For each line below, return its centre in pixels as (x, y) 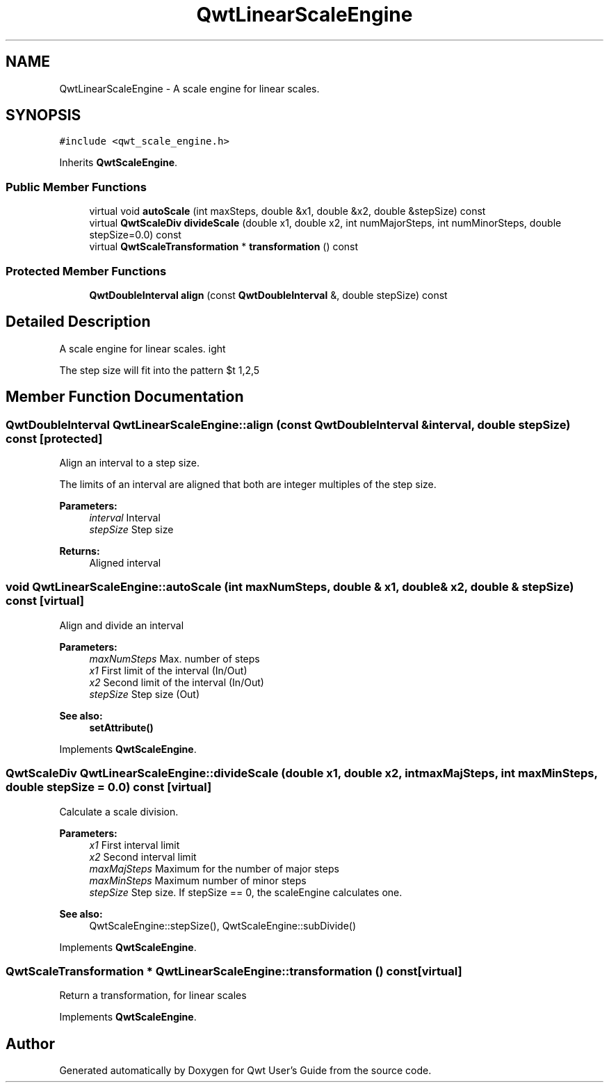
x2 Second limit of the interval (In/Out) (177, 682)
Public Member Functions (76, 187)
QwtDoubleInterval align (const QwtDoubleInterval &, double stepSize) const (268, 295)
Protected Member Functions (86, 271)
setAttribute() (121, 727)
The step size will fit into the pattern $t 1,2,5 (160, 370)
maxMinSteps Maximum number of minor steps (198, 880)
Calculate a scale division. (119, 811)
